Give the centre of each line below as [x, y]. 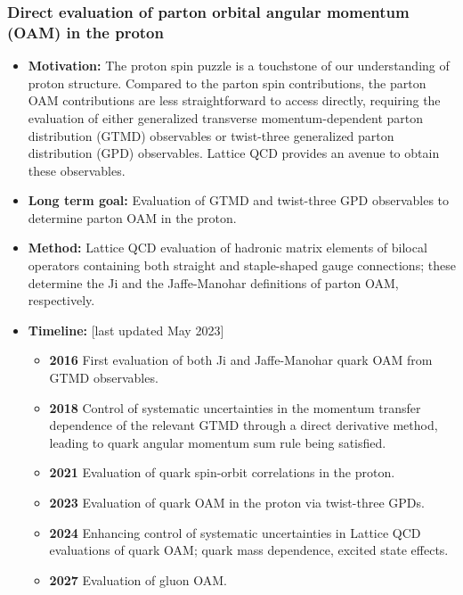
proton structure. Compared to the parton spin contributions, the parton [227, 83]
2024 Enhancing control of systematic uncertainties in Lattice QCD [235, 532]
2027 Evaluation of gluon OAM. [138, 579]
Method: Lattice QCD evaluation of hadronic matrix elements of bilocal [227, 248]
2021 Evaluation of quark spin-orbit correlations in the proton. [222, 472]
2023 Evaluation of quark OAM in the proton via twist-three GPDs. [237, 503]
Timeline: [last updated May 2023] [126, 330]
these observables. [77, 170]
